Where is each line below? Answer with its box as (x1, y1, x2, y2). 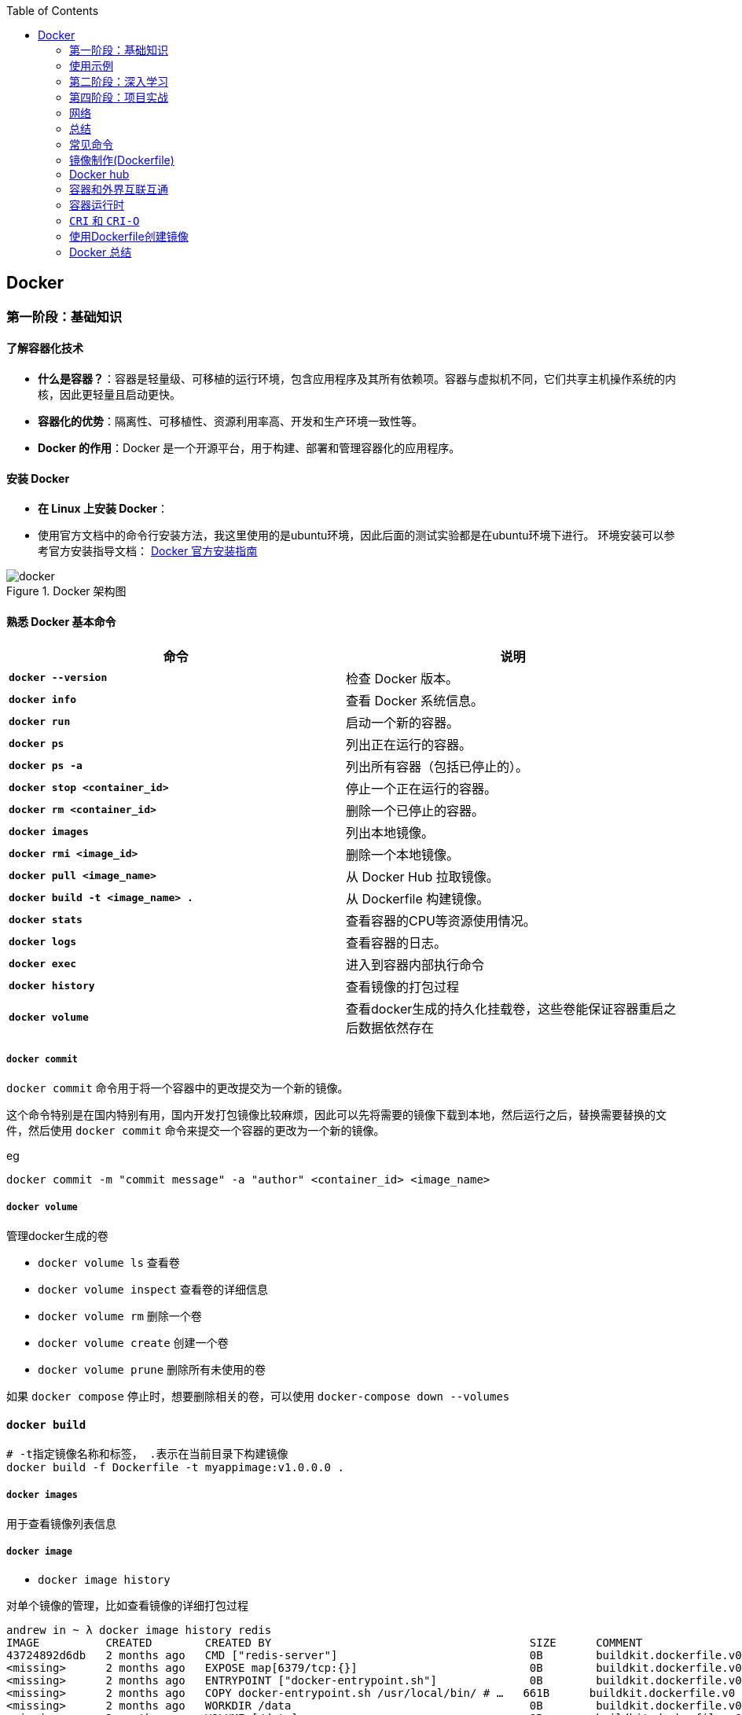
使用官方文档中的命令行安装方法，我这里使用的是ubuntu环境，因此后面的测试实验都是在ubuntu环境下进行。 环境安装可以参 (38, 528, 675, 543)
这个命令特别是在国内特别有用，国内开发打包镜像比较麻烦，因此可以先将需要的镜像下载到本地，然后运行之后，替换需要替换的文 (6, 1108, 667, 1122)
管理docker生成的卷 (6, 1229, 108, 1243)
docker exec (9, 958, 77, 970)
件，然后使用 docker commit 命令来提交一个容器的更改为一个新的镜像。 (6, 1124, 385, 1138)
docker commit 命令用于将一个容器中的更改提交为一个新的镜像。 (6, 1081, 349, 1095)
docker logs (9, 936, 77, 948)
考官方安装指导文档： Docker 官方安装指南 (38, 544, 258, 558)
